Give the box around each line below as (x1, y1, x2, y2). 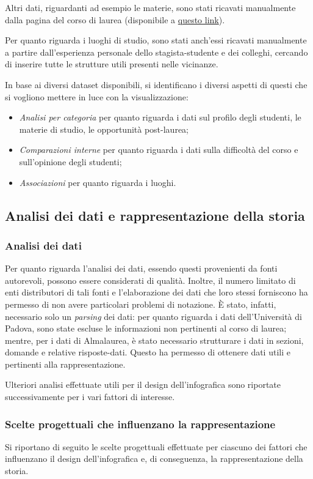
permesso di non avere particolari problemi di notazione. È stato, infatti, (5, 297, 276, 310)
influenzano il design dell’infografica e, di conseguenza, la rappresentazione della (5, 452, 303, 465)
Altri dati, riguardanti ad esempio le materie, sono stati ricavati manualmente (5, 1, 296, 13)
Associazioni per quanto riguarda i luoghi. (19, 176, 176, 188)
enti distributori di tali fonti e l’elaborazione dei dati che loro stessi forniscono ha (5, 286, 308, 299)
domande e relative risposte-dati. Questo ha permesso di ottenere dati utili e (5, 346, 290, 358)
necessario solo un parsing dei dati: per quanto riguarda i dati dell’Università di (5, 310, 302, 322)
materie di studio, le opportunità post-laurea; (19, 122, 189, 135)
